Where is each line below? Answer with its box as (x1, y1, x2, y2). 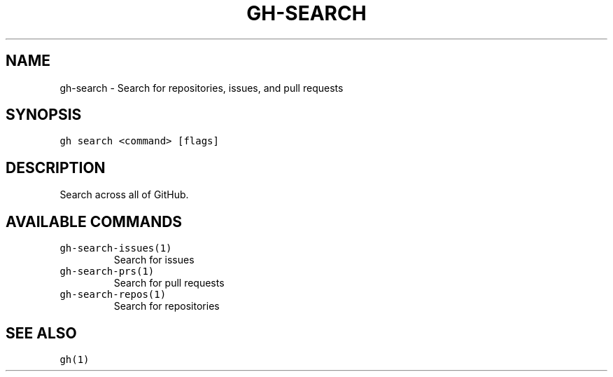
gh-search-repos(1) (59, 289, 167, 301)
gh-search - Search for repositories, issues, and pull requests (59, 81, 344, 94)
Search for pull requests (113, 277, 225, 289)
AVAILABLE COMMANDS (6, 212, 183, 231)
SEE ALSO (6, 324, 77, 342)
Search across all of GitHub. (59, 188, 189, 201)
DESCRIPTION (6, 158, 106, 177)
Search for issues (113, 254, 195, 266)
